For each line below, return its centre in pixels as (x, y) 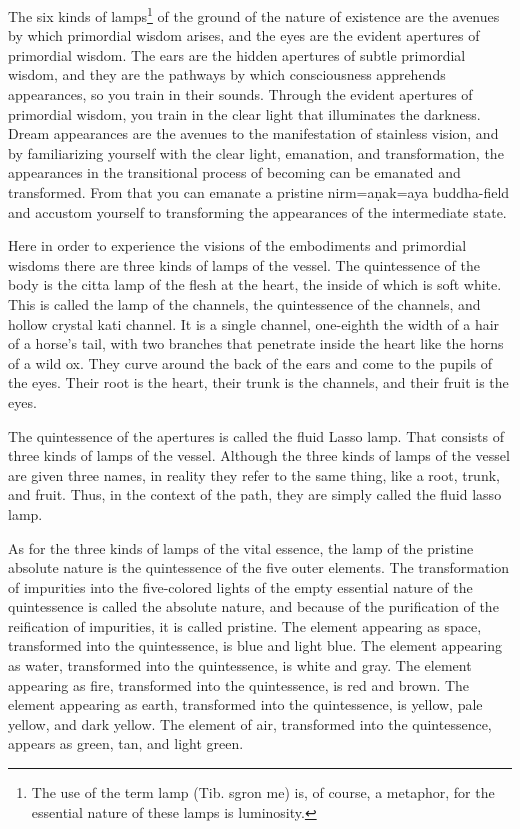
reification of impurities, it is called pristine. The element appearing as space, (245, 625)
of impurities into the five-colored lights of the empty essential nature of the (240, 586)
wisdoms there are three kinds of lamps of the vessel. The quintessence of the (244, 264)
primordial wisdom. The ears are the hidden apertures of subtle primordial (237, 54)
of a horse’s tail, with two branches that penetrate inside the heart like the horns (256, 343)
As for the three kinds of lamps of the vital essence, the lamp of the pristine (241, 547)
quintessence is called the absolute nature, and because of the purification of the (253, 606)
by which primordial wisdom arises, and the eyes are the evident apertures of (244, 35)
